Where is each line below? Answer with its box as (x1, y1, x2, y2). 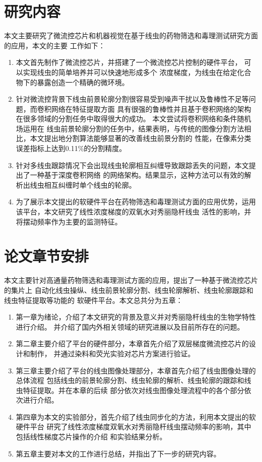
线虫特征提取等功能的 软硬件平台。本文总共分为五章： (4, 294, 183, 305)
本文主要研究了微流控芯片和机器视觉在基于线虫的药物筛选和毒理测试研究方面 (4, 30, 258, 41)
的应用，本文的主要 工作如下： (4, 40, 105, 50)
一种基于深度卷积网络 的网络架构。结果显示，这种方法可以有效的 (30, 170, 244, 180)
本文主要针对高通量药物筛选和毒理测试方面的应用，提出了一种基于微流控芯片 (4, 275, 258, 285)
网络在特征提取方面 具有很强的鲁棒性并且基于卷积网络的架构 (51, 103, 251, 114)
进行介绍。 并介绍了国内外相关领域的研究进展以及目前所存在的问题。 (16, 321, 244, 332)
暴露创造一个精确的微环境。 (37, 76, 129, 87)
